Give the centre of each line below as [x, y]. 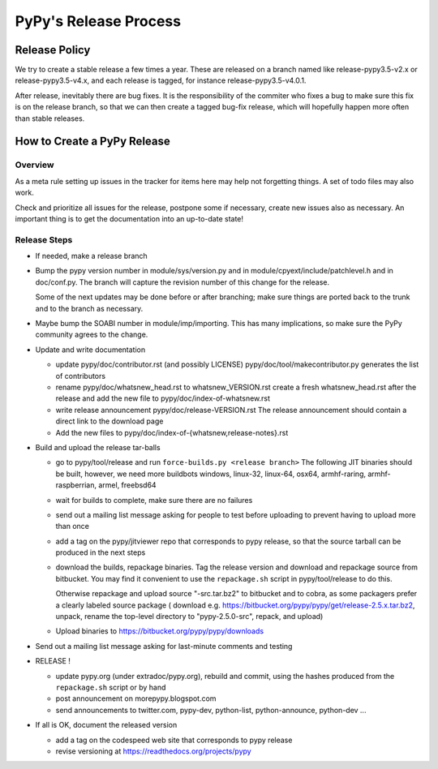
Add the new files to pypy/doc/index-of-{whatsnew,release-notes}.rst [172, 432]
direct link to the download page [109, 421]
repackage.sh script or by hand [111, 687]
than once [72, 526]
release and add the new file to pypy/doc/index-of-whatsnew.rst [163, 398]
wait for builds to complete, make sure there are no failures [154, 500]
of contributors [80, 376]
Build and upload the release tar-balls [98, 447]
